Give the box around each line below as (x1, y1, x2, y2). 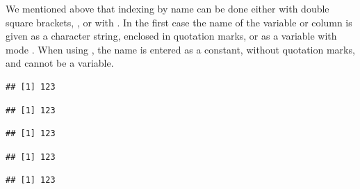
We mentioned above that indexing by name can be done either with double (6, 1, 329, 15)
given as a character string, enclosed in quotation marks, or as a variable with (6, 28, 337, 43)
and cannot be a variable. (6, 56, 114, 70)
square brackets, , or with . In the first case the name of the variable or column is (6, 15, 352, 29)
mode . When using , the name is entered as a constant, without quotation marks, (6, 42, 355, 56)
